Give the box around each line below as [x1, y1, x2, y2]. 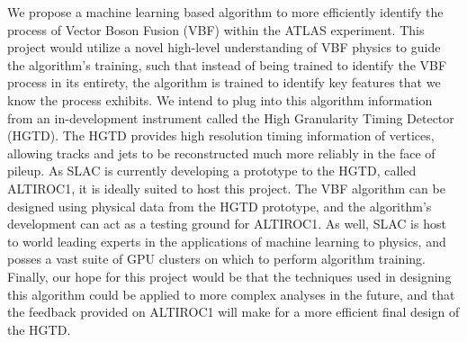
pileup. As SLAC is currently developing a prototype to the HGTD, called [7, 161, 417, 180]
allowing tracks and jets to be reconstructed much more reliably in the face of [7, 143, 436, 162]
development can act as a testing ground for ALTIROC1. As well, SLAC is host [7, 214, 446, 233]
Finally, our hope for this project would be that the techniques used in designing [7, 266, 452, 285]
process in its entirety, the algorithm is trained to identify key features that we [7, 73, 441, 92]
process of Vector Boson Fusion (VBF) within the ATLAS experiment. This [7, 20, 425, 39]
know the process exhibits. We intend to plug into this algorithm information [7, 90, 433, 109]
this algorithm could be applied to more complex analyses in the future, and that [7, 284, 455, 303]
